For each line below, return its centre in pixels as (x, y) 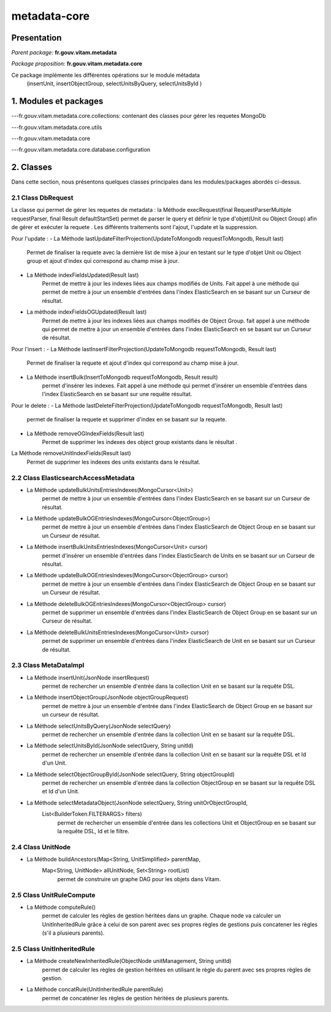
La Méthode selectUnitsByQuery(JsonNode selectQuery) (99, 726)
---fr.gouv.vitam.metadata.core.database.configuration (81, 150)
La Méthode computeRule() (61, 907)
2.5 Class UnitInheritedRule (53, 949)
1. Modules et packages (57, 101)
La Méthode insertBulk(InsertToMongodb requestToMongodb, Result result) (122, 377)
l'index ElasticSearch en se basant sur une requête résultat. (117, 394)
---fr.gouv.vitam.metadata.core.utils (57, 127)
